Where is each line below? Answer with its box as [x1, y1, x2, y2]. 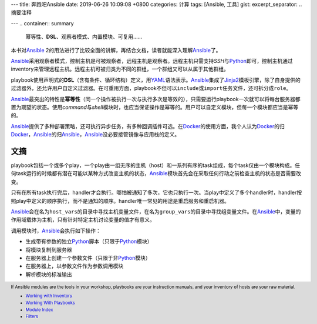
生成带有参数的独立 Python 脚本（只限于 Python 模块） [25, 238, 153, 245]
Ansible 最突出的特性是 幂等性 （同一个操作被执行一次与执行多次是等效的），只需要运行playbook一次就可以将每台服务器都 [11, 95, 301, 102]
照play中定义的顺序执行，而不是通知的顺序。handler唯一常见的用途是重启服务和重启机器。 [11, 197, 230, 204]
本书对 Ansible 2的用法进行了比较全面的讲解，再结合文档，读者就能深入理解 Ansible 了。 [11, 46, 221, 54]
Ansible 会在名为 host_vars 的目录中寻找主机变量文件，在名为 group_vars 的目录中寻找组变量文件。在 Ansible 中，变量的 [11, 208, 301, 215]
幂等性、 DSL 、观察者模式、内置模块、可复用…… [25, 33, 143, 41]
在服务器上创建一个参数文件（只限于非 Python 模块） [25, 254, 151, 261]
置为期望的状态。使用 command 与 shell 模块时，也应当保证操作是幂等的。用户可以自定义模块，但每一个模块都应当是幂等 [11, 103, 299, 111]
